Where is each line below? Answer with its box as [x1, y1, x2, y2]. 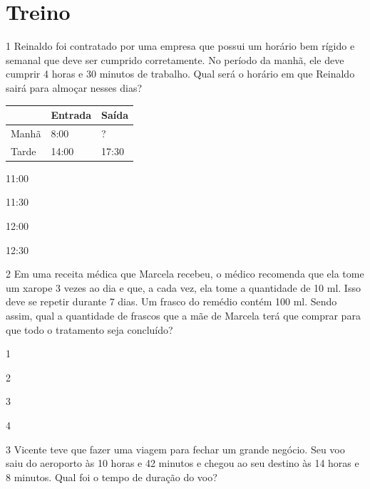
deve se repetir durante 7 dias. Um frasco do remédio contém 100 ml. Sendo [6, 294, 337, 309]
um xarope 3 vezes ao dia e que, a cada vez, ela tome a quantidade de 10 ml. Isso [6, 280, 361, 295]
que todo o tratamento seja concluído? [6, 322, 173, 337]
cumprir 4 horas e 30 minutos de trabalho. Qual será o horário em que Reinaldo [6, 66, 355, 81]
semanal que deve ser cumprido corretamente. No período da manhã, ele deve [6, 52, 344, 67]
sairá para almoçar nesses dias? [6, 80, 143, 95]
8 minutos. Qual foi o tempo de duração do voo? [6, 469, 217, 484]
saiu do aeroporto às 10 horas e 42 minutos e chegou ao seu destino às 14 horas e [6, 456, 359, 470]
